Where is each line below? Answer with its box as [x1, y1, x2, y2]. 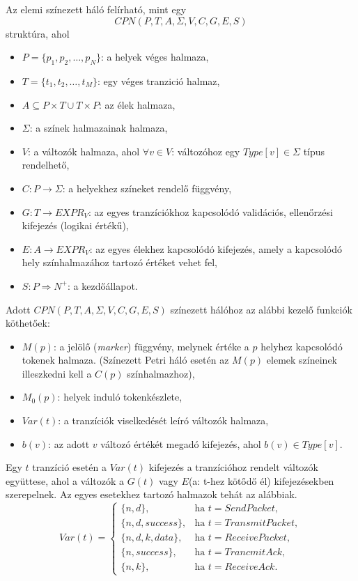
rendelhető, [22, 157, 70, 172]
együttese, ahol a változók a [6, 473, 125, 488]
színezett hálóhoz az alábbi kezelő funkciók [170, 302, 352, 316]
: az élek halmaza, [99, 97, 176, 111]
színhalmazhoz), [127, 366, 195, 380]
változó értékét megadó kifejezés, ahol [100, 436, 261, 451]
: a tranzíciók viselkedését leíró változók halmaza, [58, 413, 269, 428]
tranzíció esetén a [32, 460, 107, 474]
